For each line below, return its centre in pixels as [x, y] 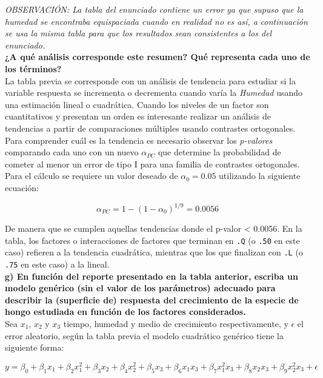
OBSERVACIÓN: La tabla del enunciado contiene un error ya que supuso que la [154, 9]
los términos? [33, 68]
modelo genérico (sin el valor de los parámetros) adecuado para [140, 288]
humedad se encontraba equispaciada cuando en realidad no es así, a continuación [156, 21]
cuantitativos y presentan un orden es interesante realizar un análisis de [138, 116]
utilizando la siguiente [260, 176]
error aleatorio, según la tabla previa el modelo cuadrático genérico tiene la [145, 335]
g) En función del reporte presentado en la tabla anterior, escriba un [152, 276]
